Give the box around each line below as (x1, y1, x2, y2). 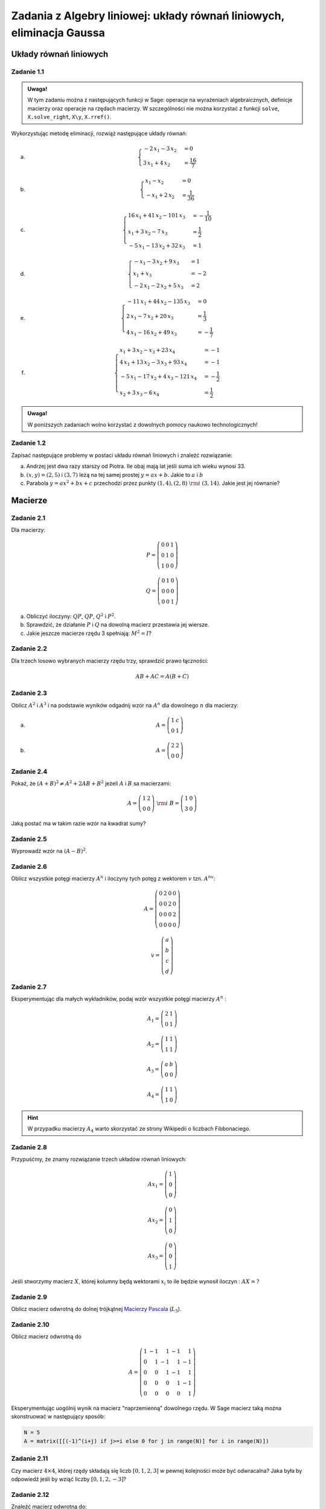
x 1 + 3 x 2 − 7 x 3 (127, 228, 168, 237)
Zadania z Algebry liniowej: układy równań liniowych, (11, 9, 285, 22)
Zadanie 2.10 (11, 1320, 50, 1329)
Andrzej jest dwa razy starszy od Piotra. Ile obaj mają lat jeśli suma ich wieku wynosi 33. (26, 462, 246, 470)
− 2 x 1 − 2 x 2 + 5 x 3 (133, 282, 184, 290)
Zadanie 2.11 (11, 1455, 48, 1463)
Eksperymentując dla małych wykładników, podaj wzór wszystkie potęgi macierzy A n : (11, 995, 226, 1003)
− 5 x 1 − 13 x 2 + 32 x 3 (129, 242, 185, 250)
